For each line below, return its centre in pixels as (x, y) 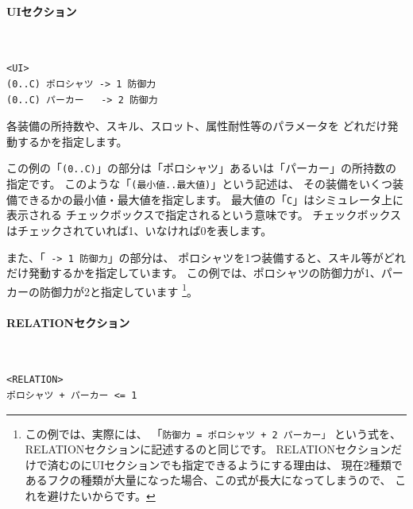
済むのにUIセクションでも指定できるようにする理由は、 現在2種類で (225, 464)
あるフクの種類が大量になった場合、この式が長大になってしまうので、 (208, 480)
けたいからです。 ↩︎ (107, 496)
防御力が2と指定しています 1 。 (119, 290)
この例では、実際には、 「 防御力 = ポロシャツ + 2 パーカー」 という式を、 (213, 433)
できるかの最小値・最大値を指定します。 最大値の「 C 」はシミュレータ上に (210, 199)
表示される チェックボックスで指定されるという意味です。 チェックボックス (204, 215)
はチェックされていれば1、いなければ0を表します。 (139, 230)
